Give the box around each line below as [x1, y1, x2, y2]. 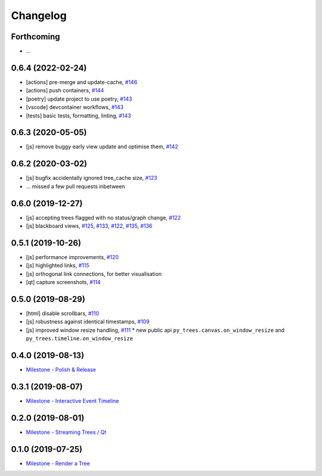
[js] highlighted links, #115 [26, 262, 89, 269]
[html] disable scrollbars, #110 [26, 310, 100, 317]
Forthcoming [11, 32, 60, 42]
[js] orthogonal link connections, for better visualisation [26, 270, 162, 277]
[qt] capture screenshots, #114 [26, 279, 101, 286]
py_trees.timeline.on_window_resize [26, 335, 134, 342]
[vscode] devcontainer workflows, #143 [26, 104, 124, 111]
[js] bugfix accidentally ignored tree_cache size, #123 [26, 175, 157, 182]
